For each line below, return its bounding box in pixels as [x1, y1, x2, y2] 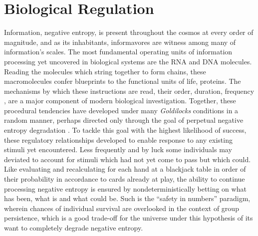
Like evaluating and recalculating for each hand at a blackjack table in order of [4, 164, 246, 174]
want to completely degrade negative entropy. [4, 223, 143, 233]
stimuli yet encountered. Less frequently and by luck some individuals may [4, 144, 232, 155]
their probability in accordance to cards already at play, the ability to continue [4, 174, 245, 184]
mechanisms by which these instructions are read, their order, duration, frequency [4, 85, 255, 96]
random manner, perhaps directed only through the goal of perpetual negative [4, 115, 244, 125]
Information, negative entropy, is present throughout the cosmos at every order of [4, 27, 254, 37]
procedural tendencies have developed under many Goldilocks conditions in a [4, 105, 239, 115]
